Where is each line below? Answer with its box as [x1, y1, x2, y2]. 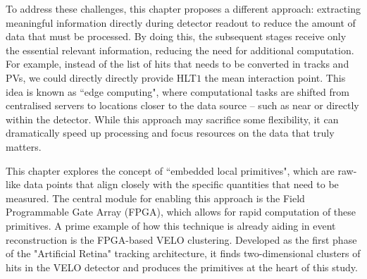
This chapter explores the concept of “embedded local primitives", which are [6, 163, 335, 178]
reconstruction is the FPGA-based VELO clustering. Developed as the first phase [6, 232, 357, 247]
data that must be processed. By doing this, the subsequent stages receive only [6, 29, 347, 44]
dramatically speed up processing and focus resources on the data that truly [6, 125, 335, 140]
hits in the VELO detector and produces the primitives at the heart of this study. [6, 259, 358, 274]
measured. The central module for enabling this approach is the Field [6, 190, 305, 205]
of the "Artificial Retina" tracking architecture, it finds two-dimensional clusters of [6, 246, 361, 261]
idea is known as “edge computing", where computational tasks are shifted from [6, 84, 349, 99]
